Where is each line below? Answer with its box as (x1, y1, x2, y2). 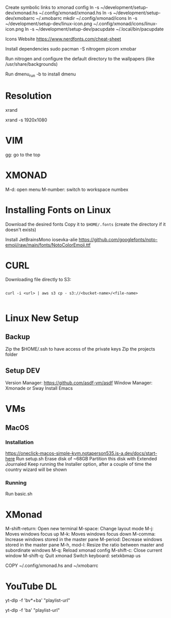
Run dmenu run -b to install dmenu (5, 71, 76, 78)
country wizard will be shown (5, 466, 67, 473)
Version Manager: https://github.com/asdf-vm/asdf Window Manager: (5, 380, 153, 386)
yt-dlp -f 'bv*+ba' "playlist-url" (5, 597, 70, 604)
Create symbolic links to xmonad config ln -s (5, 5, 100, 10)
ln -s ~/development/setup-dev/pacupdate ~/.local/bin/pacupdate (25, 26, 164, 32)
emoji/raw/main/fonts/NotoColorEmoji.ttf (5, 242, 91, 248)
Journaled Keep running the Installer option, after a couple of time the (5, 461, 152, 467)
